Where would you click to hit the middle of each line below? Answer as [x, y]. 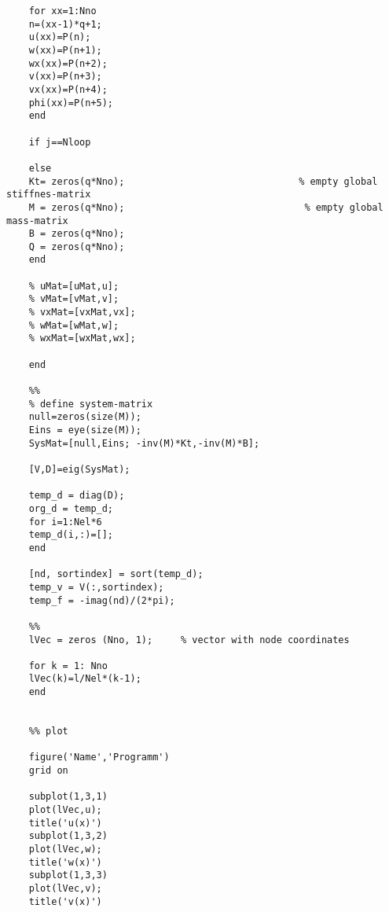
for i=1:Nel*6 [65, 522]
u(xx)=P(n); [60, 37]
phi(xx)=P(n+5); [71, 103]
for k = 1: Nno [68, 666]
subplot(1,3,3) [68, 875]
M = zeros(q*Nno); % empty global [206, 207]
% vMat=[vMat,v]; [74, 299]
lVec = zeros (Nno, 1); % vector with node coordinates [189, 640]
